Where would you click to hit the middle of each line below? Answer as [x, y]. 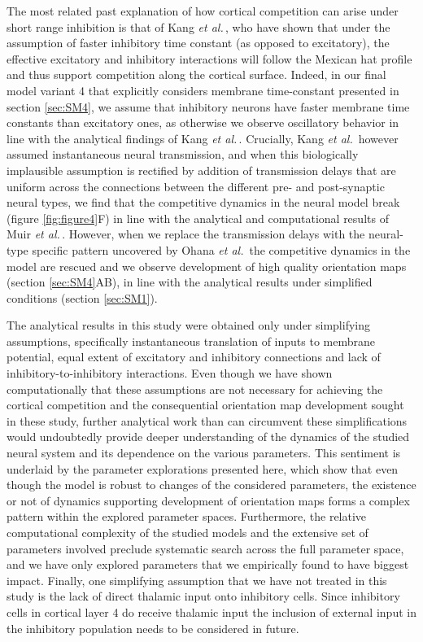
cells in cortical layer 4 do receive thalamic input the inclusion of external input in [211, 611]
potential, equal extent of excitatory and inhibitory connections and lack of [194, 357]
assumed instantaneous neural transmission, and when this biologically [183, 154]
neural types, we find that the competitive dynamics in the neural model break [203, 202]
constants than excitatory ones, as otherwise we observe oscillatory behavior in [203, 122]
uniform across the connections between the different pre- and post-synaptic [196, 186]
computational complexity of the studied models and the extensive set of [188, 532]
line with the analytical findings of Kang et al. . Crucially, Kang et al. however [203, 138]
